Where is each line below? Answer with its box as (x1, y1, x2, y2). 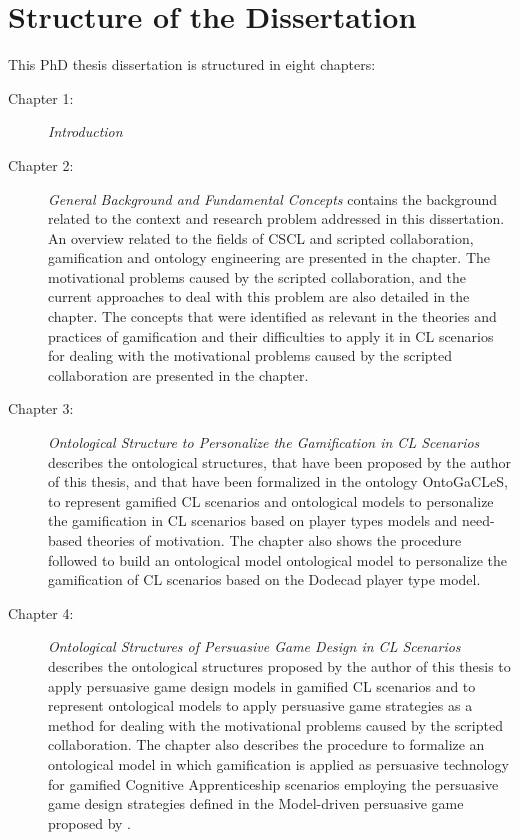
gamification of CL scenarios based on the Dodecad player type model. (48, 569, 481, 590)
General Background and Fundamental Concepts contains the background (48, 188, 498, 209)
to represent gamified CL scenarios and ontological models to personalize (48, 490, 494, 511)
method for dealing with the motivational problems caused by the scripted (48, 714, 503, 735)
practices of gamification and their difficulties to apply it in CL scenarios (48, 325, 494, 346)
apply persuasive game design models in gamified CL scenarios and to (48, 675, 476, 696)
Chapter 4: (8, 602, 74, 623)
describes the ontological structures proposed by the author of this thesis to (48, 655, 511, 676)
